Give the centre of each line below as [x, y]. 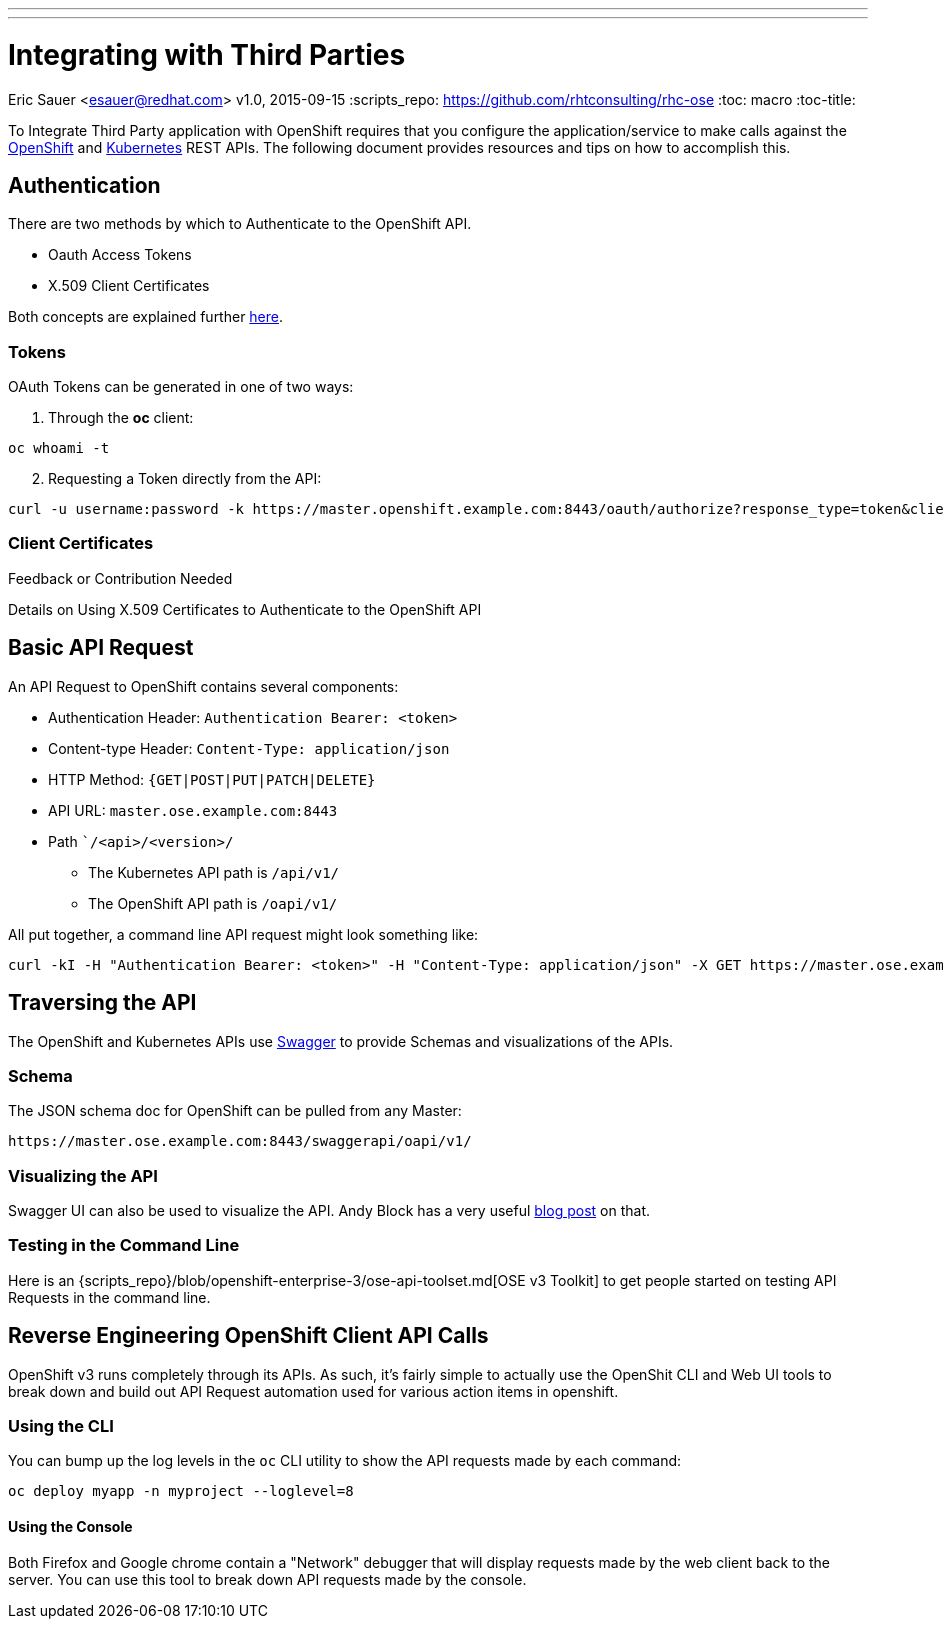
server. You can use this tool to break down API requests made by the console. [267, 1579]
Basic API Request [101, 648]
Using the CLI [61, 1426]
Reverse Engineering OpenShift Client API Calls [248, 1336]
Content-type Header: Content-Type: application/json [249, 748]
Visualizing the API [83, 1175]
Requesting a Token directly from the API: [185, 479]
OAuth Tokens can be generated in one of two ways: [181, 387]
